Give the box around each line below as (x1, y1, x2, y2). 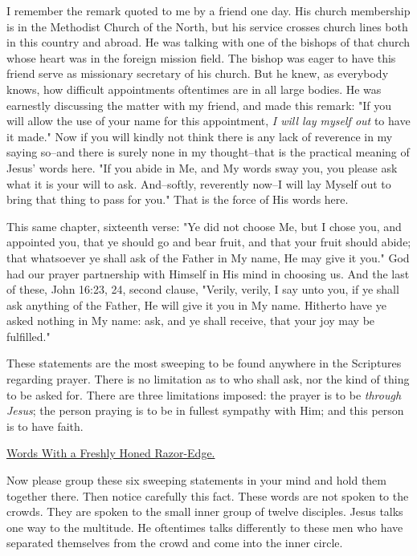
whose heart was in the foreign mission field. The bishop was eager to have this (6, 49, 396, 66)
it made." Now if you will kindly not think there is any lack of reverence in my (6, 128, 393, 144)
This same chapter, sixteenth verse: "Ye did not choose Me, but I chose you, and (6, 217, 402, 234)
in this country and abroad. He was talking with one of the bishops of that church (6, 34, 411, 51)
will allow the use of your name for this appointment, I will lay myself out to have (6, 112, 411, 129)
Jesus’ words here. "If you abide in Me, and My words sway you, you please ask (6, 159, 398, 176)
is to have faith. (6, 417, 84, 434)
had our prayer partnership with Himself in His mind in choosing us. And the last (6, 265, 410, 282)
